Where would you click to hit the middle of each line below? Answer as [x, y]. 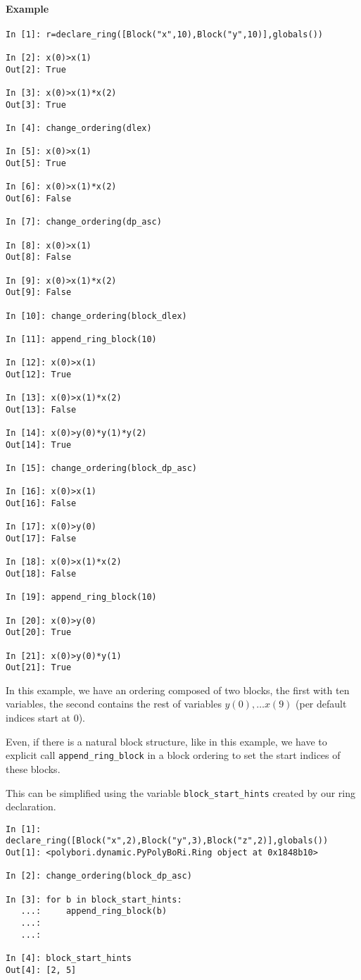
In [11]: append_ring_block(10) [81, 339]
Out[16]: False [41, 504]
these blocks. [33, 768]
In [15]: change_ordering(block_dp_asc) [102, 469]
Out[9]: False [39, 293]
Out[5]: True [36, 164]
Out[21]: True [39, 668]
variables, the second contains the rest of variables [114, 704]
